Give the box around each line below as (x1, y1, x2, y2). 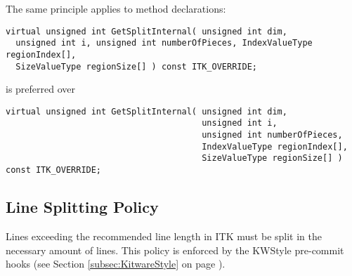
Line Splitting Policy (6, 196, 159, 218)
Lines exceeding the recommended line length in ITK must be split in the (6, 228, 322, 243)
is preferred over (6, 81, 76, 96)
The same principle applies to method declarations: (6, 1, 226, 15)
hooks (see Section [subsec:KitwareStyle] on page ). (6, 256, 226, 271)
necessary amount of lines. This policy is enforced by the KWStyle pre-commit (6, 242, 344, 257)
